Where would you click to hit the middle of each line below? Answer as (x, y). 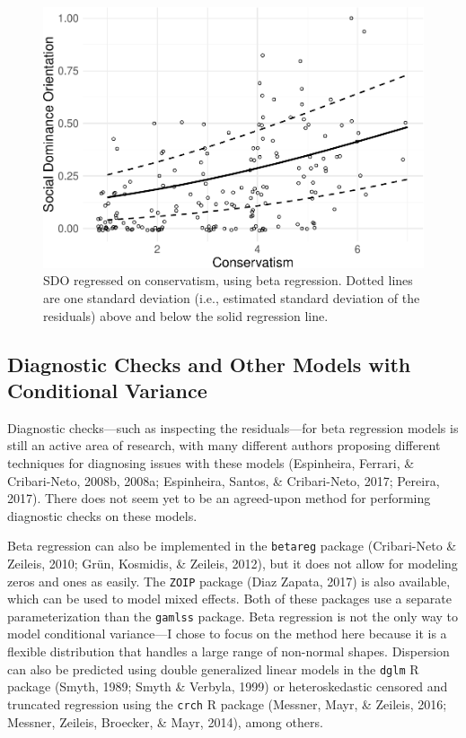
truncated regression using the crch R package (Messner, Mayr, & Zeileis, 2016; (227, 703)
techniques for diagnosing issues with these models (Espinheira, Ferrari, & (211, 462)
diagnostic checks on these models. (102, 515)
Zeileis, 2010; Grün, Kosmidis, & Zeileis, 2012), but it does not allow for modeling (233, 563)
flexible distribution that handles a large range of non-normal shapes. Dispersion (229, 651)
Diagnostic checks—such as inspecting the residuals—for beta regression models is (233, 427)
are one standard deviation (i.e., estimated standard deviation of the (232, 297)
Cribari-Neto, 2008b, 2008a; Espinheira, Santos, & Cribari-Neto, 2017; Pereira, (224, 480)
